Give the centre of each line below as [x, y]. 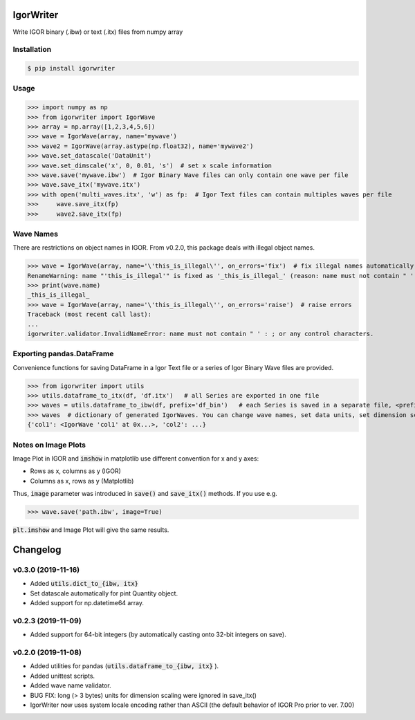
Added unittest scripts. [63, 676]
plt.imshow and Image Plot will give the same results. [91, 530]
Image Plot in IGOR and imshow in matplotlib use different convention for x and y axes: [136, 458]
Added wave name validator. [71, 685]
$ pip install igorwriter [71, 68]
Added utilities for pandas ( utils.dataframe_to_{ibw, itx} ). [124, 666]
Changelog [37, 550]
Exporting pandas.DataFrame [63, 354]
